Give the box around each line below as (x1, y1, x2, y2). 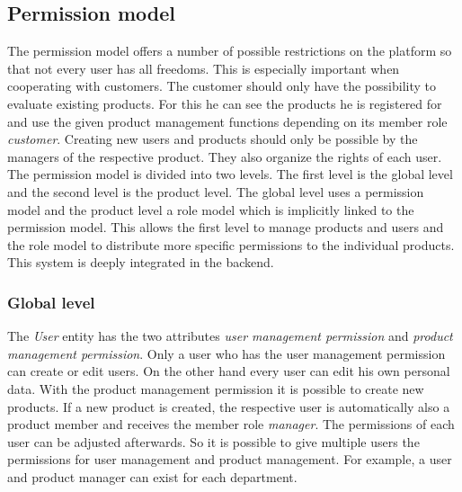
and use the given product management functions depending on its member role (7, 112, 448, 130)
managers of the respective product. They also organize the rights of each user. (7, 147, 442, 165)
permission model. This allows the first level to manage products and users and (7, 218, 444, 237)
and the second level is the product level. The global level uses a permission (7, 182, 424, 201)
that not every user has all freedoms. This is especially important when (7, 58, 400, 77)
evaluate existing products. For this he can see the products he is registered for (7, 94, 442, 112)
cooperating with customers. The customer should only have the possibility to (7, 76, 436, 95)
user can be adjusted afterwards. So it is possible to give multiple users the (7, 432, 420, 451)
